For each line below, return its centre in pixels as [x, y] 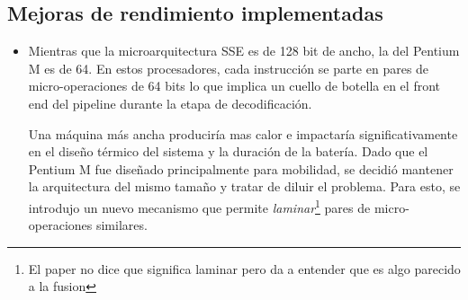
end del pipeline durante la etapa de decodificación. [170, 103]
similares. [121, 225]
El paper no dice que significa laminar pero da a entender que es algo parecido [244, 268]
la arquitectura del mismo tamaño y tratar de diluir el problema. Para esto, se [244, 186]
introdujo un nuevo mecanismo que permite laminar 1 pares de [199, 206]
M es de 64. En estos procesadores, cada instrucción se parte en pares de [229, 68]
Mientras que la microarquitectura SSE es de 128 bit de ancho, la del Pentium [244, 51]
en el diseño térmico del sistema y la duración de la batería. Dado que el [228, 151]
